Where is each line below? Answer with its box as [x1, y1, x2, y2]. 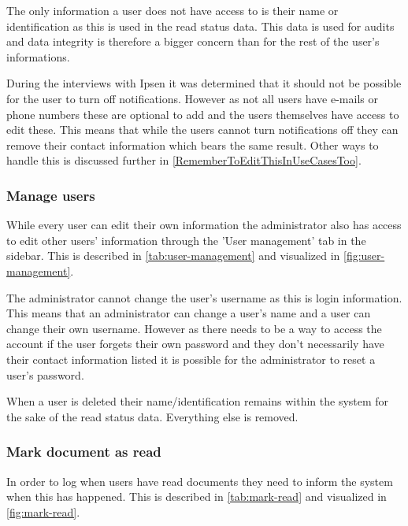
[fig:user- [343, 247, 385, 264]
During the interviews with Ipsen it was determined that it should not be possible [6, 75, 402, 91]
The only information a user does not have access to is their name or [6, 2, 339, 18]
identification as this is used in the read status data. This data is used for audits [6, 17, 395, 34]
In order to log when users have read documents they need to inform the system [6, 472, 393, 489]
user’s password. [6, 366, 84, 383]
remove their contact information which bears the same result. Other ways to [6, 136, 379, 153]
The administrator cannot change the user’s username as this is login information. [6, 289, 402, 306]
